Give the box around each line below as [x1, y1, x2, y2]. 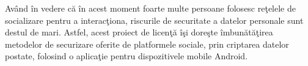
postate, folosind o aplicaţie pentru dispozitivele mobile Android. [5, 50, 248, 62]
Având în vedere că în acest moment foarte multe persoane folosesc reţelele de [5, 2, 296, 14]
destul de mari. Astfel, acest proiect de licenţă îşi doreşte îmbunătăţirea [5, 26, 273, 38]
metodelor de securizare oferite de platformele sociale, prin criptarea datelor [5, 37, 289, 50]
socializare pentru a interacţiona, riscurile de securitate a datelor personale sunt [5, 13, 304, 26]
